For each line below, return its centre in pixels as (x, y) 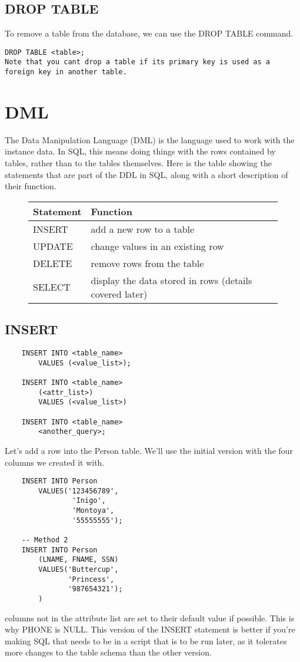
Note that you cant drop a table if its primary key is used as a (138, 62)
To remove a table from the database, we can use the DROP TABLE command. (149, 33)
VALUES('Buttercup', (79, 570)
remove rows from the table (147, 263)
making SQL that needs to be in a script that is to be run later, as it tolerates (146, 640)
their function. (31, 186)
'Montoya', (93, 511)
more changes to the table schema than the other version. (108, 652)
